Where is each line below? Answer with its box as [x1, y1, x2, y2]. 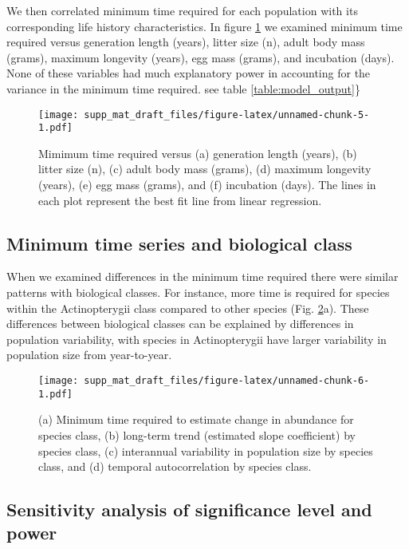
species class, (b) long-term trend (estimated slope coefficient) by [38, 426, 356, 443]
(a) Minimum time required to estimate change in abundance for [38, 411, 354, 428]
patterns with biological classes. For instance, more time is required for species [6, 284, 390, 301]
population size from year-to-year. [6, 346, 172, 363]
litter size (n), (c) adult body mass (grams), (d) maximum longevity [38, 160, 372, 177]
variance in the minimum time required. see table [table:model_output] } [6, 80, 360, 97]
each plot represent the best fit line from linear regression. [38, 192, 322, 208]
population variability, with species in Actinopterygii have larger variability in [6, 330, 387, 347]
